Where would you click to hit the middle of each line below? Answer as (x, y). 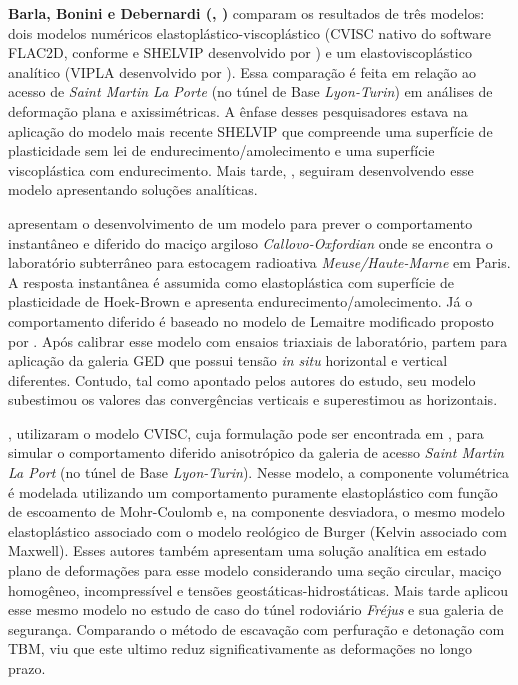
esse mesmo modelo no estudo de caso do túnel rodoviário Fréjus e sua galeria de (256, 609)
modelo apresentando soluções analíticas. (133, 189)
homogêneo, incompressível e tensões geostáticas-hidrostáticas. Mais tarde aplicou (258, 589)
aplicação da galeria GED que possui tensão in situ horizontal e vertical (228, 360)
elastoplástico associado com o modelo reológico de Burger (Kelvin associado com (257, 530)
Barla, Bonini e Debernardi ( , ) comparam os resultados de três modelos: (246, 13)
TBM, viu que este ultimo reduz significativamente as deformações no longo (240, 648)
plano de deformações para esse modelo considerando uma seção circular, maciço (255, 570)
